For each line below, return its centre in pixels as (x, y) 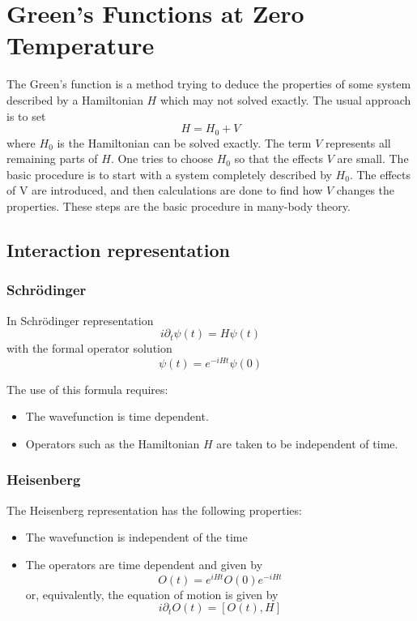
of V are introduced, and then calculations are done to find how (165, 190)
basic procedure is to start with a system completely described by (169, 174)
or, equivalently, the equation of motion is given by (152, 594)
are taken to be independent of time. (307, 443)
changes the (366, 190)
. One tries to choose (162, 158)
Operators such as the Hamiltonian (113, 443)
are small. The (373, 158)
